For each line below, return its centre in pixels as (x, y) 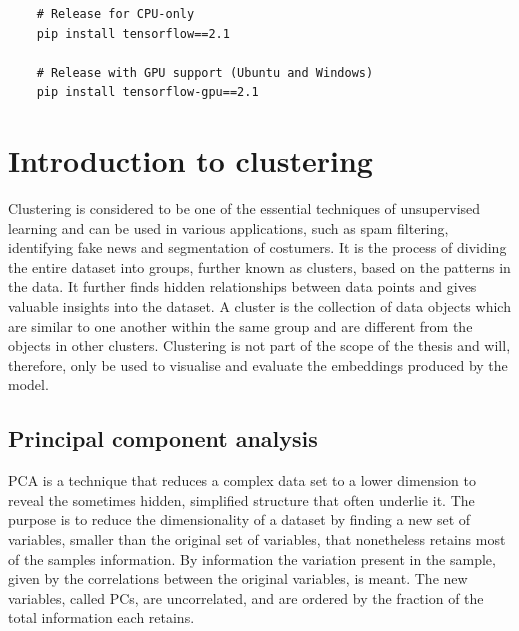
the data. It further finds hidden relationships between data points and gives (242, 286)
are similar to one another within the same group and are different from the (240, 325)
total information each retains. (101, 617)
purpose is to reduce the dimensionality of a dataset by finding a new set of (239, 519)
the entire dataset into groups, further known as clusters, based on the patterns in (259, 266)
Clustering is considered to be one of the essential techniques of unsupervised (244, 208)
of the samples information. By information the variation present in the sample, (252, 558)
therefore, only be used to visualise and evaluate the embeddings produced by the (258, 364)
